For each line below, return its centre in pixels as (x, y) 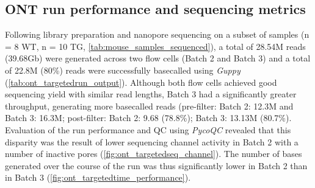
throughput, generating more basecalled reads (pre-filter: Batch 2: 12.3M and (149, 106)
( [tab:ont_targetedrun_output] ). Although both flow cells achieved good (141, 82)
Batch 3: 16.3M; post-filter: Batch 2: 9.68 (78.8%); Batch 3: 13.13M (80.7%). (148, 118)
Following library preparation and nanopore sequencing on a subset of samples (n (157, 34)
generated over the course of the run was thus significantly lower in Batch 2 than (156, 165)
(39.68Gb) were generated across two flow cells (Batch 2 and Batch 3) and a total (158, 58)
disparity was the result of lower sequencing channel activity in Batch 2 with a (152, 141)
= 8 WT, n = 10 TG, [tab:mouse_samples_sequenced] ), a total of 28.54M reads (155, 46)
